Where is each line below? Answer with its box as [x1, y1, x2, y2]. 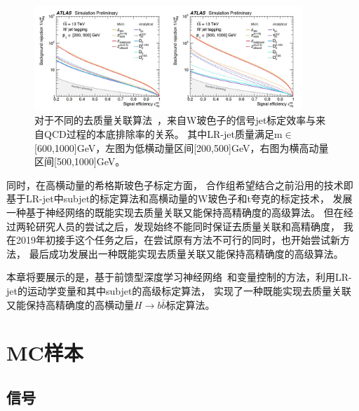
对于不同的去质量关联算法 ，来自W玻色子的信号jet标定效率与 [34, 113, 316, 127]
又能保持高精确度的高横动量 [6, 297, 134, 312]
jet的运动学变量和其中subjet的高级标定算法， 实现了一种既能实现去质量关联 [6, 283, 352, 298]
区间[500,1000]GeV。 [34, 154, 126, 169]
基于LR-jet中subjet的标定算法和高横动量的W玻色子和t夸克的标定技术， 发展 [6, 191, 353, 206]
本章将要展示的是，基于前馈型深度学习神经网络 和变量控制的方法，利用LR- [6, 270, 352, 284]
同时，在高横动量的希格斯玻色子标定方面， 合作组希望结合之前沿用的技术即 [6, 177, 353, 192]
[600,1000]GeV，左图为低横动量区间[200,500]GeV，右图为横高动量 [34, 140, 329, 155]
